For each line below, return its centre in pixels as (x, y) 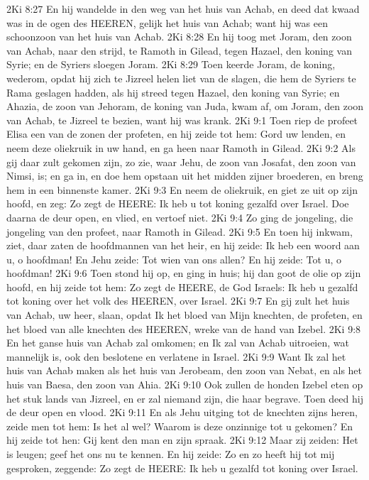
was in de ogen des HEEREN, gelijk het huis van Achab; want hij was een (167, 22)
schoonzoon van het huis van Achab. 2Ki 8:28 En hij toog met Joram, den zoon (179, 37)
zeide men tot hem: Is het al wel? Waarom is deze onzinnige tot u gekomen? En (180, 426)
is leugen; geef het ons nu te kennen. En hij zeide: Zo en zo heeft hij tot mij (171, 454)
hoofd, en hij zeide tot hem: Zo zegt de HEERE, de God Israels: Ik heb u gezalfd (182, 287)
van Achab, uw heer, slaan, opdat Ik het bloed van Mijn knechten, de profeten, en (184, 315)
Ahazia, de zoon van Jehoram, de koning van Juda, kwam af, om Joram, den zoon (185, 106)
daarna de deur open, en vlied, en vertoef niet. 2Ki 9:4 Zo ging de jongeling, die (180, 217)
